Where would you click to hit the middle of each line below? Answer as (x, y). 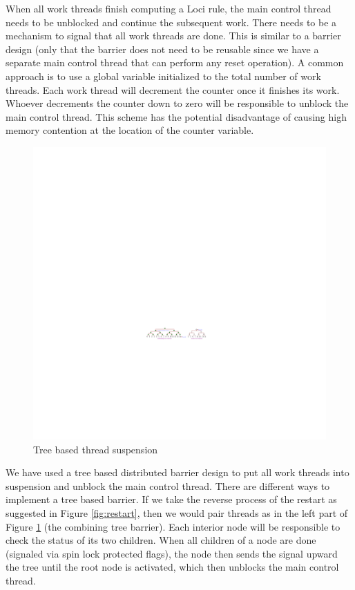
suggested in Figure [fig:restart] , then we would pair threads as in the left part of (177, 512)
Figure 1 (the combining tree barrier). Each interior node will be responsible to (173, 526)
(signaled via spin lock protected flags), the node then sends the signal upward (172, 553)
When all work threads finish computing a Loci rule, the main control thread (169, 8)
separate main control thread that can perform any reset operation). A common (175, 62)
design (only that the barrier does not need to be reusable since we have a (162, 49)
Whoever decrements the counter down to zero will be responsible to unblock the (177, 103)
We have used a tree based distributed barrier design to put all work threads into (177, 472)
